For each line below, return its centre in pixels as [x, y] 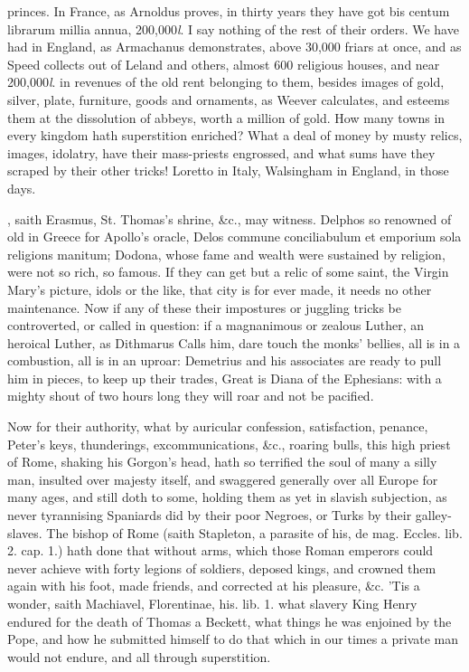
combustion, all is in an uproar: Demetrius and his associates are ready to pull [225, 360]
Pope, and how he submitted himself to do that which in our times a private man [233, 639]
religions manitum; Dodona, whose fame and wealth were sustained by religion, [226, 254]
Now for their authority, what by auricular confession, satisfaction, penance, [218, 426]
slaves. [25, 532]
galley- [433, 515]
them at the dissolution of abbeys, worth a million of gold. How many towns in [226, 117]
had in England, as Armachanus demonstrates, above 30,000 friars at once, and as [234, 47]
